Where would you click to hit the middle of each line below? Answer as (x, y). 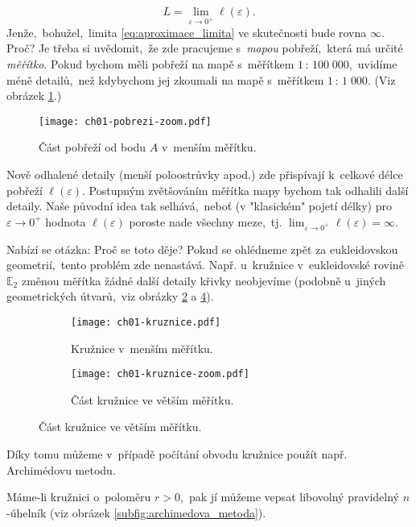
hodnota (66, 221)
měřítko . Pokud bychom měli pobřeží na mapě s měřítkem (150, 63)
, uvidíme (373, 63)
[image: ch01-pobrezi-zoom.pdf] (125, 121)
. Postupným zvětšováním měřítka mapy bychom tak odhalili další (245, 190)
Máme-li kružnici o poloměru (79, 497)
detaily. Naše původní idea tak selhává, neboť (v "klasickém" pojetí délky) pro (199, 206)
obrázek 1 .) (34, 95)
